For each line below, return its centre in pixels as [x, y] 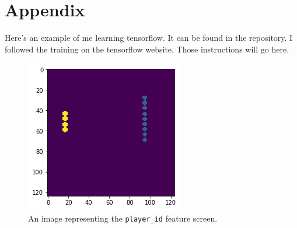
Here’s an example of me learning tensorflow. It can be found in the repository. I [149, 38]
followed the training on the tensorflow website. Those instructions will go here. [147, 49]
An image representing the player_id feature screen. [123, 218]
